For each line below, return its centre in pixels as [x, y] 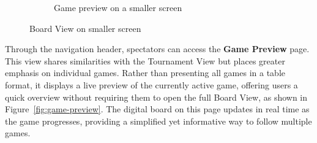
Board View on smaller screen [85, 28]
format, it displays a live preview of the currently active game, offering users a [151, 84]
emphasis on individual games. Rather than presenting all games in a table [145, 73]
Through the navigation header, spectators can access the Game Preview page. [157, 49]
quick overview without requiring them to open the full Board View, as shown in [156, 97]
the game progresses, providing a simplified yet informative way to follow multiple [158, 121]
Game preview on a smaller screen [118, 7]
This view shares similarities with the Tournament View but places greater [145, 60]
